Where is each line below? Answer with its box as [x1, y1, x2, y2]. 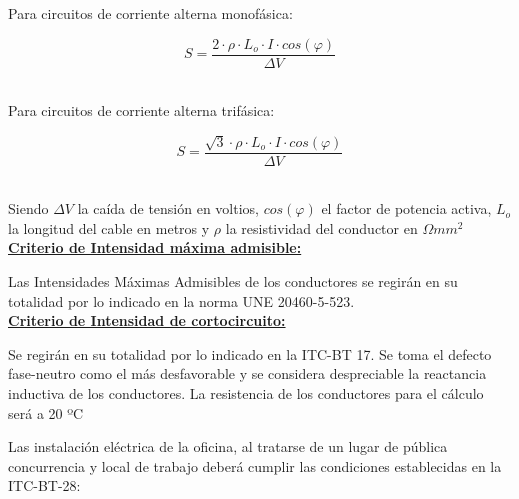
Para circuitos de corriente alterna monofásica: [8, 3, 293, 23]
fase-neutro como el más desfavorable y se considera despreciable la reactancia [8, 363, 487, 384]
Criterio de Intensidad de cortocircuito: [8, 310, 286, 331]
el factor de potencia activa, [321, 198, 492, 219]
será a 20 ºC [8, 402, 84, 423]
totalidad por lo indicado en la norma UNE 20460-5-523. [8, 290, 355, 311]
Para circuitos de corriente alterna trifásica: [8, 100, 275, 121]
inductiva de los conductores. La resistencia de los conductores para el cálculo [8, 383, 484, 404]
